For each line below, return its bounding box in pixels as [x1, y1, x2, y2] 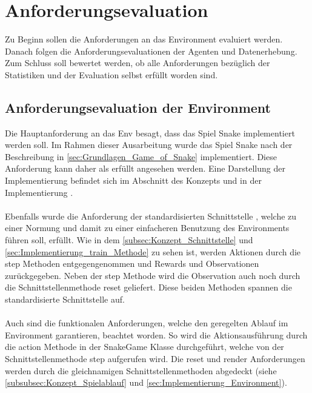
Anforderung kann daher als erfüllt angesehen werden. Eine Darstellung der [5, 162, 285, 175]
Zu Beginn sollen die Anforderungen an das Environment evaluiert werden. [5, 33, 283, 45]
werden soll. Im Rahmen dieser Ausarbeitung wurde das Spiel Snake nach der [5, 138, 293, 151]
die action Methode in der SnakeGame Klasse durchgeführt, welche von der [5, 340, 284, 353]
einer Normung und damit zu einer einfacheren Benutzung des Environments [5, 221, 290, 234]
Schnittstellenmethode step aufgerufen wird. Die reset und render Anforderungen [5, 352, 305, 364]
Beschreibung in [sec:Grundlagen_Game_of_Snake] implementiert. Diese [5, 150, 277, 163]
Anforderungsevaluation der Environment [5, 98, 271, 116]
